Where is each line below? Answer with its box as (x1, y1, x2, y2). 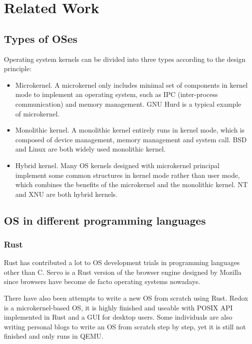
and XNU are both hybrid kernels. (15, 189, 118, 199)
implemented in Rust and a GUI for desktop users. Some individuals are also (4, 312, 233, 322)
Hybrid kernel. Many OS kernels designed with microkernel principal (15, 160, 219, 170)
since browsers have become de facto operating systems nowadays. (4, 276, 201, 287)
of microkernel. (15, 108, 60, 118)
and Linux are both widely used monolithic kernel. (15, 144, 166, 154)
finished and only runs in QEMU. (4, 331, 103, 341)
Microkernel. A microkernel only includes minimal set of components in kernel (15, 79, 248, 90)
